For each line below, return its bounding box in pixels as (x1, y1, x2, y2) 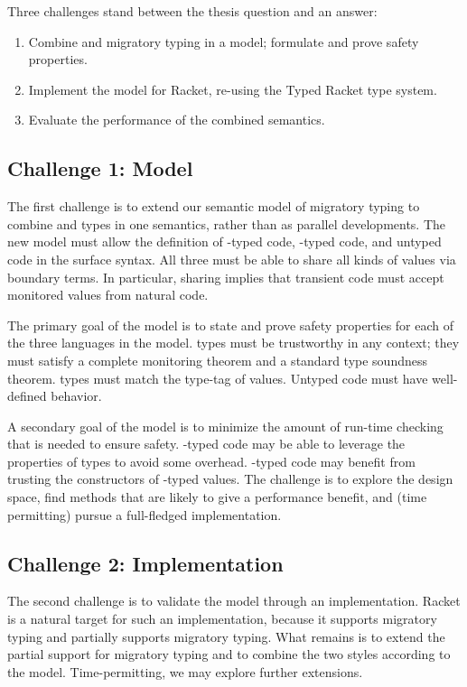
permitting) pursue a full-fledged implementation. (7, 505, 282, 524)
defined (7, 386, 47, 405)
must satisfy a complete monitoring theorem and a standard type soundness (7, 350, 427, 369)
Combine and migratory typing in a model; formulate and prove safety (28, 32, 419, 51)
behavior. (51, 386, 102, 405)
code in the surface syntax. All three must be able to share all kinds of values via (7, 249, 456, 268)
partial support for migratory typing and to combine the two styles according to (7, 645, 451, 664)
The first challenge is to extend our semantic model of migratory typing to (7, 197, 420, 216)
